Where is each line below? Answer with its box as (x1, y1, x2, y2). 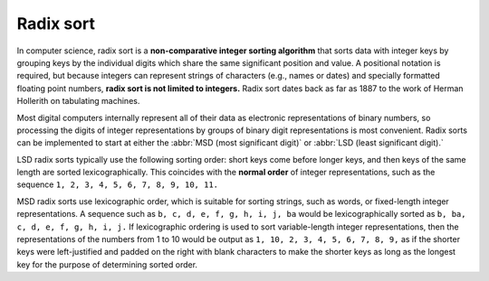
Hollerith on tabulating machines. (16, 96, 140, 107)
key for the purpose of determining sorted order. (16, 258, 198, 270)
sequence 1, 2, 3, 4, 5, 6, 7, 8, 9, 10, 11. (16, 179, 219, 190)
